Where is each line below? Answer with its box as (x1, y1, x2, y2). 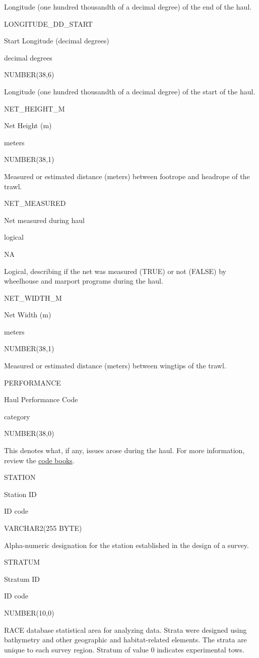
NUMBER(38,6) (4, 69, 54, 80)
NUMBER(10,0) (4, 607, 54, 618)
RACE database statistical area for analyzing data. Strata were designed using (4, 624, 247, 635)
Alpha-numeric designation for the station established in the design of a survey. (4, 539, 249, 550)
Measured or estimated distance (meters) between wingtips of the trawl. (4, 360, 226, 371)
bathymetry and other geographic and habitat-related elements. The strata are (4, 634, 247, 645)
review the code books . (4, 455, 75, 465)
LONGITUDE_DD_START (4, 18, 93, 29)
